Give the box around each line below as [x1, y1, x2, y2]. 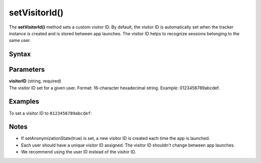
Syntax [9, 50, 31, 58]
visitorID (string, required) [9, 78, 61, 84]
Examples [9, 97, 40, 106]
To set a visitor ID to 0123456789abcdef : [9, 110, 92, 116]
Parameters [9, 66, 45, 74]
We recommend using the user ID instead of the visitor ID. [21, 149, 136, 155]
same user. [9, 38, 31, 43]
